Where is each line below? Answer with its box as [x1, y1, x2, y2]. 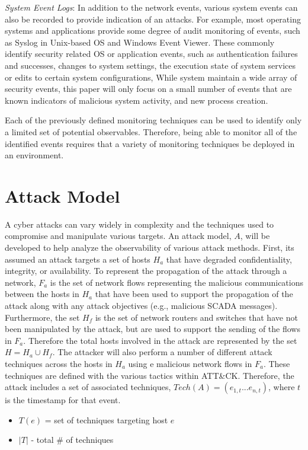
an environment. [5, 149, 64, 161]
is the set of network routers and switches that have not [95, 311, 298, 323]
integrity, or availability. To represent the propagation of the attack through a [5, 264, 287, 277]
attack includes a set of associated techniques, [5, 381, 171, 393]
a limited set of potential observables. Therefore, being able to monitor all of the [5, 125, 297, 138]
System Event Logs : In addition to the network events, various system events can [5, 1, 298, 13]
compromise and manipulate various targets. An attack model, [5, 229, 232, 242]
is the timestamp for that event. [5, 394, 121, 406]
